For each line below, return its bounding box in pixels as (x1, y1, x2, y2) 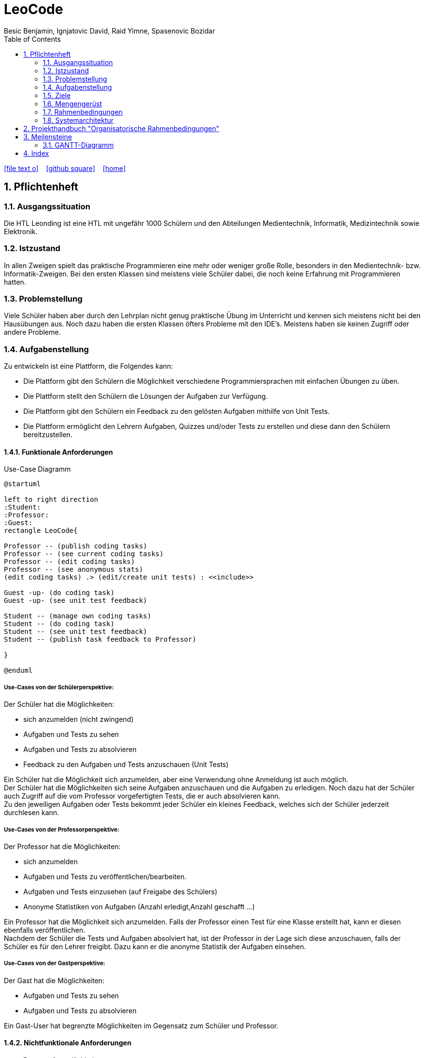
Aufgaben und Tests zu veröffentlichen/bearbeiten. (23, 872, 187, 881)
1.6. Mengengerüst (43, 99, 102, 108)
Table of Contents (4, 34, 61, 43)
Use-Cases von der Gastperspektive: (4, 960, 105, 967)
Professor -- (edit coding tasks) (4, 558, 135, 566)
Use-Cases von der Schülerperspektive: (4, 683, 114, 691)
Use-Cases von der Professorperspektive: (4, 826, 119, 833)
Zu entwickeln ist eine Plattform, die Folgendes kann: (4, 362, 173, 371)
